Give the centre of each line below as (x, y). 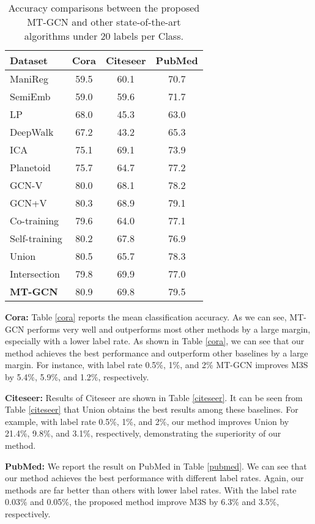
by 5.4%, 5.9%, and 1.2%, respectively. (77, 376)
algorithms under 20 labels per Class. (104, 36)
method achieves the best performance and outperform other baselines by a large (157, 352)
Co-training (35, 220)
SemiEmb (30, 96)
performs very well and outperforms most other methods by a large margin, (169, 329)
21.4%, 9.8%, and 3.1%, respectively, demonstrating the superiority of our (143, 433)
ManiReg (29, 79)
